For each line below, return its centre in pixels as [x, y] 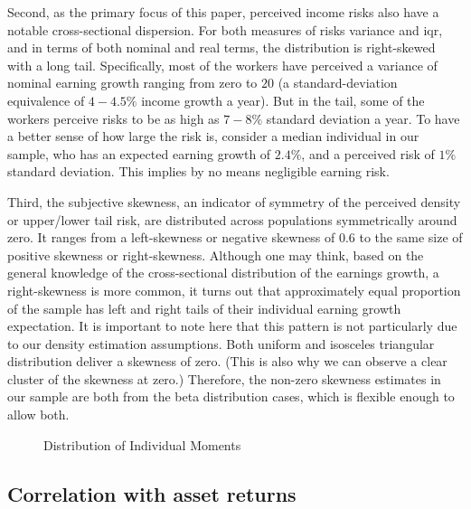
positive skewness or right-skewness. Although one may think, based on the [216, 254]
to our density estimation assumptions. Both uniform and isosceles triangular [221, 343]
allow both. [38, 415]
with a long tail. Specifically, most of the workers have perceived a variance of [222, 65]
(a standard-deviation [338, 83]
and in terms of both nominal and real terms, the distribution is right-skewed [221, 47]
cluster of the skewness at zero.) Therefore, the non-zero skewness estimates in [224, 378]
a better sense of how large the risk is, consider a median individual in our [213, 136]
